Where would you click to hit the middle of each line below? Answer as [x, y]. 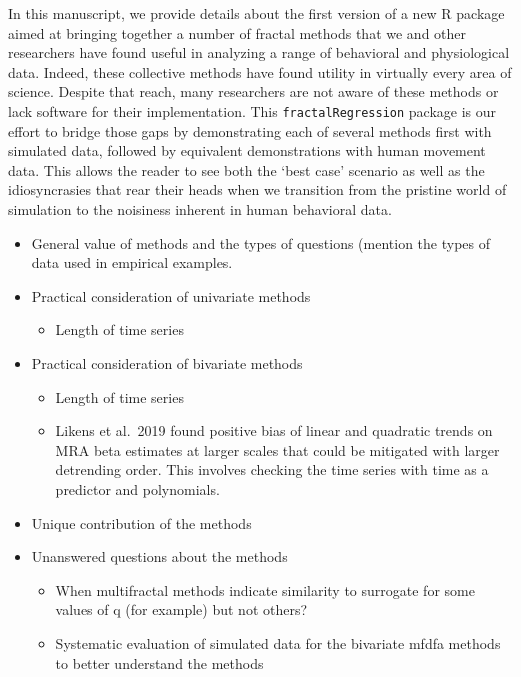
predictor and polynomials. [137, 488]
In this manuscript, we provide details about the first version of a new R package [256, 13]
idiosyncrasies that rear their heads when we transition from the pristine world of [257, 189]
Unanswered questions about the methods [159, 556]
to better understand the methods [159, 662]
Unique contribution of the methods [141, 522]
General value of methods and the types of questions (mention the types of [261, 242]
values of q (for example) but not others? [181, 609]
